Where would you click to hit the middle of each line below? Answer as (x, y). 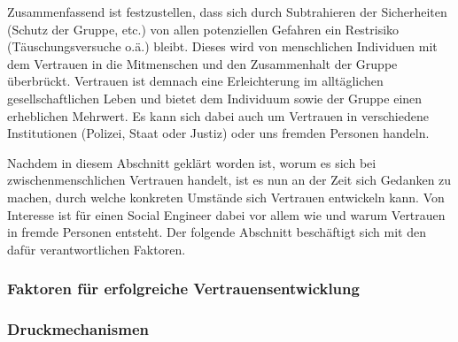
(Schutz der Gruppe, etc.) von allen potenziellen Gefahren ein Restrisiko (203, 29)
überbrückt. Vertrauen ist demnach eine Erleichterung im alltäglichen (195, 81)
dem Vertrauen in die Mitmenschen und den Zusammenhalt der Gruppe (202, 63)
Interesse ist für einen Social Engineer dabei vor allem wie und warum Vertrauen (226, 214)
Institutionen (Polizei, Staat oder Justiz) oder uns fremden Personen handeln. (218, 133)
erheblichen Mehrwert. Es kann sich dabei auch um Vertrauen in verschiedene (218, 115)
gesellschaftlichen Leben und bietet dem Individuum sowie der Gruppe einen (215, 98)
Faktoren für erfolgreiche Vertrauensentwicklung (183, 289)
